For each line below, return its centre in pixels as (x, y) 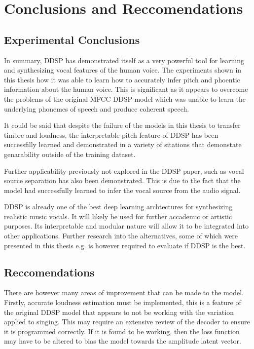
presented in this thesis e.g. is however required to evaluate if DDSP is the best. (125, 245)
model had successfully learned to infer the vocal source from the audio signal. (122, 190)
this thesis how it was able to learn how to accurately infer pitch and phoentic (122, 79)
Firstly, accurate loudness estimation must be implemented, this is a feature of (123, 302)
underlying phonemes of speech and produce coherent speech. (97, 108)
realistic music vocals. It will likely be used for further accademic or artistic (118, 216)
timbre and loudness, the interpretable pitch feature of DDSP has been (111, 135)
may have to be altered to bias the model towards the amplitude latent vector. (123, 341)
